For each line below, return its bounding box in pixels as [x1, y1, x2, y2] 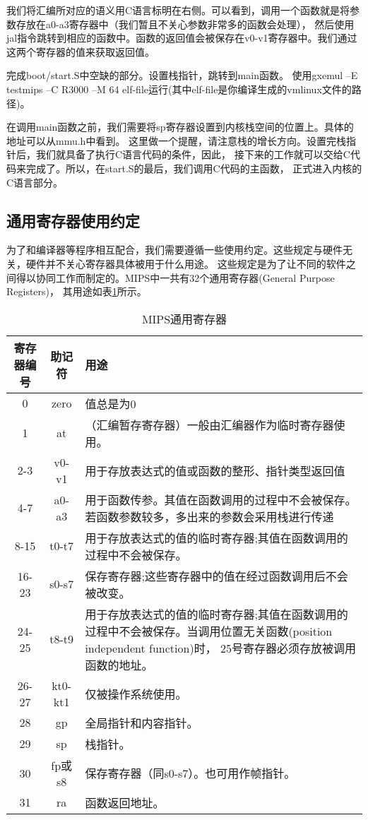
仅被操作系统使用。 [85, 685, 187, 702]
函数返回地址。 [85, 794, 165, 811]
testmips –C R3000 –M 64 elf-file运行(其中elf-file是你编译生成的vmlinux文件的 [6, 81, 352, 96]
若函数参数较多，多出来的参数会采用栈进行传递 [85, 508, 334, 525]
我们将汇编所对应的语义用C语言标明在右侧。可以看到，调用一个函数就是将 [6, 3, 350, 17]
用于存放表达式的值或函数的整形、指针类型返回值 [85, 462, 345, 479]
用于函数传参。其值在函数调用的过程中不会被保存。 [85, 491, 357, 508]
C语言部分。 [6, 174, 64, 189]
